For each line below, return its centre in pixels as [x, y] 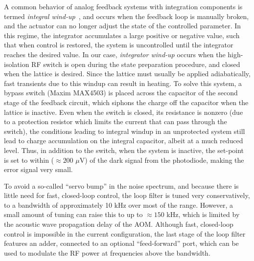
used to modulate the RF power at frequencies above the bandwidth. [107, 252]
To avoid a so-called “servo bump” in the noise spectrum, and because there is [121, 185]
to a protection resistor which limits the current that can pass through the [115, 121]
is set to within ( [29, 160]
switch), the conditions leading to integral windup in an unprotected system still [125, 131]
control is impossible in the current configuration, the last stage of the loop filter [125, 233]
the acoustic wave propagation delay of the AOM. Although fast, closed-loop [119, 224]
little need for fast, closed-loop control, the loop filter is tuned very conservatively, [127, 195]
